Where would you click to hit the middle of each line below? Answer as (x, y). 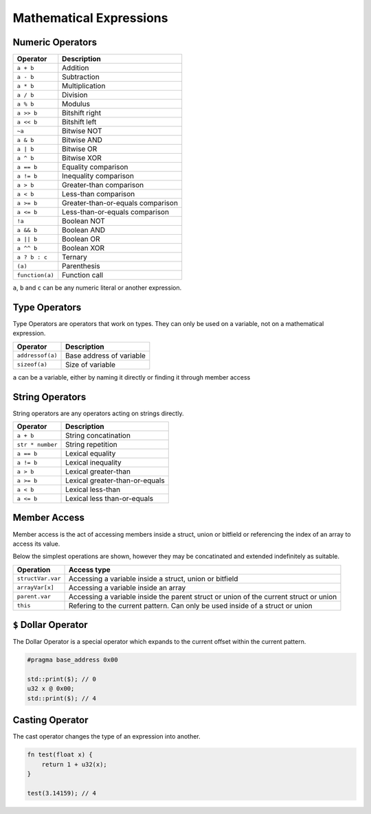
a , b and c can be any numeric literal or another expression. (97, 288)
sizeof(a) (32, 365)
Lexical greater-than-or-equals (115, 480)
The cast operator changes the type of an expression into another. (106, 736)
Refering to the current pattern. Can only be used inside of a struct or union (190, 605)
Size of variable (91, 364)
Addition (76, 68)
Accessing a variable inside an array (127, 588)
